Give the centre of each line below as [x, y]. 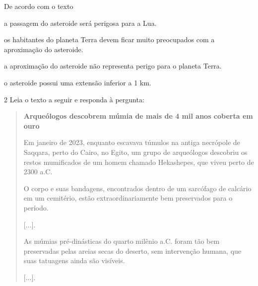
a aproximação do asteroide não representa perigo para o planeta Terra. [113, 66]
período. [36, 207]
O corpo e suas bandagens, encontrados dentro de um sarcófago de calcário [137, 188]
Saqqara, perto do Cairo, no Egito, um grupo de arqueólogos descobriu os [135, 152]
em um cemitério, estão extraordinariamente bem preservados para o [128, 198]
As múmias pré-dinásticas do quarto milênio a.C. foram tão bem [122, 241]
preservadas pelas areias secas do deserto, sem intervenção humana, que [132, 250]
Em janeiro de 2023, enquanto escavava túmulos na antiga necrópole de [132, 142]
